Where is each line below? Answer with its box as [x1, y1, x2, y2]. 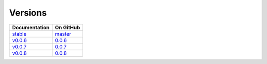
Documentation [12, 24, 49, 31]
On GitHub [55, 24, 80, 31]
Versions [9, 7, 47, 18]
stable [12, 30, 27, 37]
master [55, 30, 72, 37]
